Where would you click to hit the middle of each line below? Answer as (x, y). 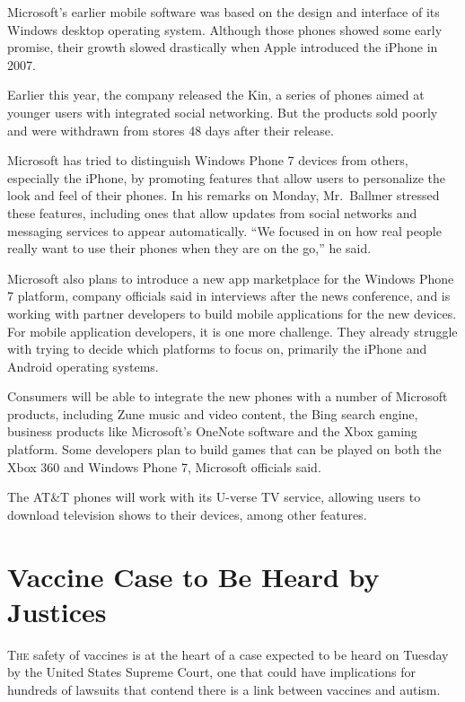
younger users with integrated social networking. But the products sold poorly (223, 112)
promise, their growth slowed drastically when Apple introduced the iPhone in (223, 47)
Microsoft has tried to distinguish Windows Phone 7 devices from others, (208, 160)
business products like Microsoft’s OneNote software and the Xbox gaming (212, 431)
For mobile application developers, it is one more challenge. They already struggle (232, 331)
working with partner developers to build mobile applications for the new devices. (232, 313)
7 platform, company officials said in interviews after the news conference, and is (229, 296)
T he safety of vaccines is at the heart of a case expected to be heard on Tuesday (228, 654)
